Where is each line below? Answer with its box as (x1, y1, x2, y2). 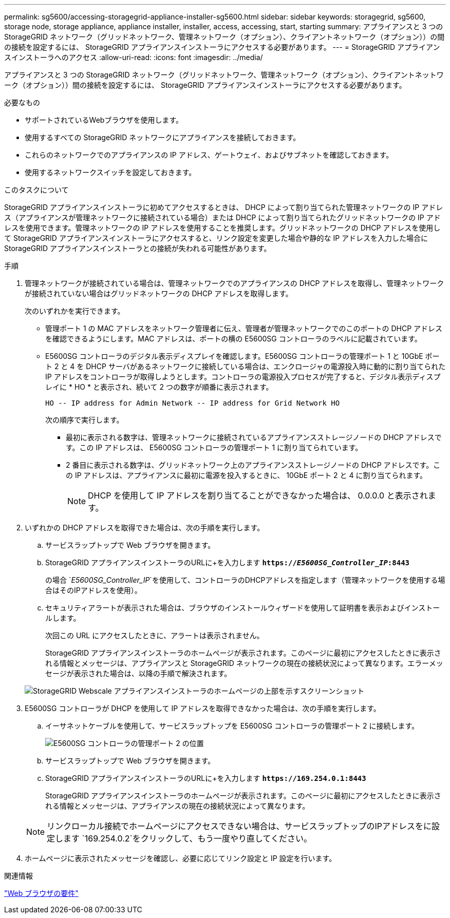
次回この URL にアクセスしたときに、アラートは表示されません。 (45, 631, 264, 640)
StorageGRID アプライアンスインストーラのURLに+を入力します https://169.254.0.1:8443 (45, 774, 366, 782)
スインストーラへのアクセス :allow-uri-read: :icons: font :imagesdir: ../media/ (4, 53, 263, 62)
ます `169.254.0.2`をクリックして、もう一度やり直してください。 (63, 833, 312, 844)
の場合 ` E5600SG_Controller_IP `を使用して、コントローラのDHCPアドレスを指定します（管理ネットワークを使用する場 (45, 576, 445, 584)
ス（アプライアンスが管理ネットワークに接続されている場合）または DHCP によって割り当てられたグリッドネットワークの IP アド (4, 213, 441, 222)
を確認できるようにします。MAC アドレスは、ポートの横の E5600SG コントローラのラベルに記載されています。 (45, 334, 422, 343)
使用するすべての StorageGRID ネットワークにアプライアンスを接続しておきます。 (25, 133, 301, 142)
